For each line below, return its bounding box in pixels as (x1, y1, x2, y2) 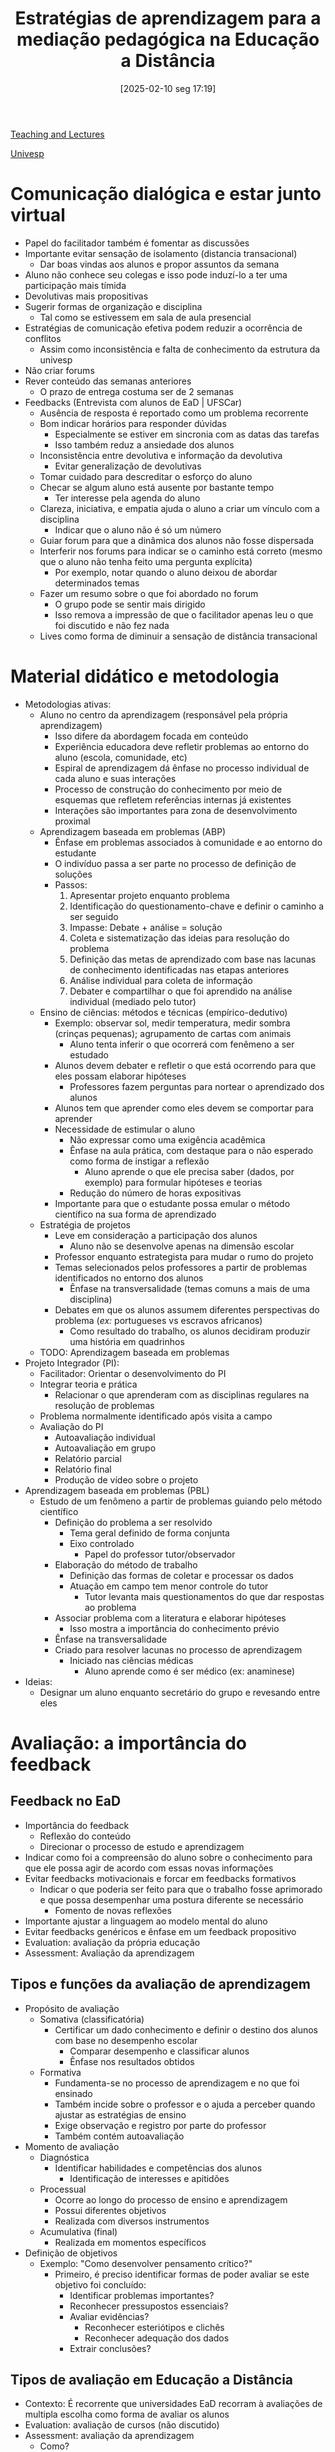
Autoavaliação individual (54, 1431, 156, 1443)
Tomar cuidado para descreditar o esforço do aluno (39, 470, 253, 482)
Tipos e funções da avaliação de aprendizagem (10, 1976, 311, 1993)
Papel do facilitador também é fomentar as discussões (24, 237, 250, 249)
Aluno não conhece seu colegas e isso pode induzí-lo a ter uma (24, 268, 288, 281)
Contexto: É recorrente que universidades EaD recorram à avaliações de (24, 2398, 323, 2410)
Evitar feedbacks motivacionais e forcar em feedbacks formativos (24, 1872, 297, 1884)
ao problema (84, 1601, 137, 1613)
